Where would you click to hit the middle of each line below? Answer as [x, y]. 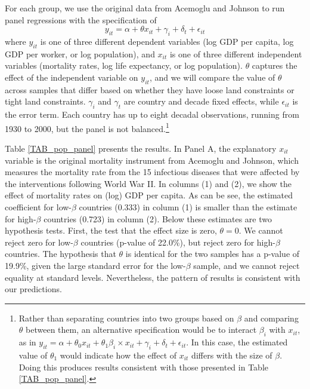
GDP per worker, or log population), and [80, 53]
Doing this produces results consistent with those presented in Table [143, 367]
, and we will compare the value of [212, 77]
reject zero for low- [39, 242]
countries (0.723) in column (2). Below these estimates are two [158, 218]
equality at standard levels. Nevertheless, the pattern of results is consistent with [153, 277]
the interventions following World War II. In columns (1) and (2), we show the [148, 183]
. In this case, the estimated [237, 342]
